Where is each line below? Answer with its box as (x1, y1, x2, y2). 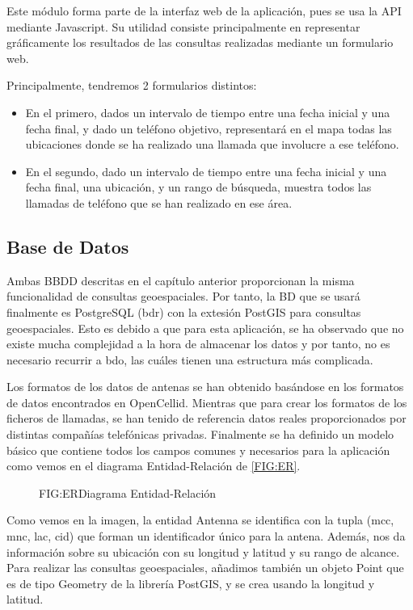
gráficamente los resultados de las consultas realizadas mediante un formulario (6, 34, 394, 51)
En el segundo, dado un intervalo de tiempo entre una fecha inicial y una (25, 162, 387, 179)
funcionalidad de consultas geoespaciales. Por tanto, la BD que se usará (6, 288, 360, 305)
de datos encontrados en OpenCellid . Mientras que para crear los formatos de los (6, 393, 407, 410)
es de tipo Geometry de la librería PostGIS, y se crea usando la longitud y (6, 574, 375, 591)
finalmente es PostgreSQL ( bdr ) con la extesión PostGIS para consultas (6, 303, 361, 320)
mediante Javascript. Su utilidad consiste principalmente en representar (6, 18, 360, 35)
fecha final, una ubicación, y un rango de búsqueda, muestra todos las (25, 179, 372, 196)
